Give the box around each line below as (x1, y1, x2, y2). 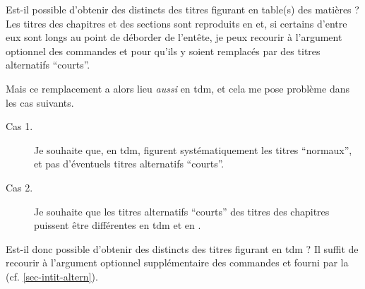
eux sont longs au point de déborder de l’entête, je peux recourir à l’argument (6, 30, 342, 45)
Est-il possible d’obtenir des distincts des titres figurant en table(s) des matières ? (6, 2, 359, 16)
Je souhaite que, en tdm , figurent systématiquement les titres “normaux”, (34, 142, 352, 157)
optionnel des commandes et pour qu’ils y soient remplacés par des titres (6, 43, 321, 58)
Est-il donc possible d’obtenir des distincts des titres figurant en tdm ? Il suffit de (6, 241, 359, 256)
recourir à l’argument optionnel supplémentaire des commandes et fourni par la (6, 255, 349, 270)
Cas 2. (6, 179, 33, 194)
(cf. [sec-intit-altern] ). (6, 269, 98, 283)
